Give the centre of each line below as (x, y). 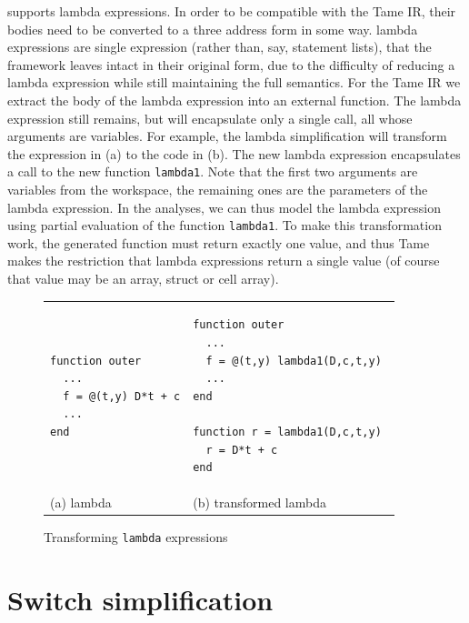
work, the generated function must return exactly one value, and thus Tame (219, 242)
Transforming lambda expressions (136, 537)
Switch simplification (140, 599)
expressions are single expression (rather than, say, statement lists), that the (220, 47)
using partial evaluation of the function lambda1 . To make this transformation (225, 225)
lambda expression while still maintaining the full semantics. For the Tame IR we (234, 82)
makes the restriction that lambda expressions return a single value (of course (224, 261)
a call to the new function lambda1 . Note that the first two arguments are (213, 171)
